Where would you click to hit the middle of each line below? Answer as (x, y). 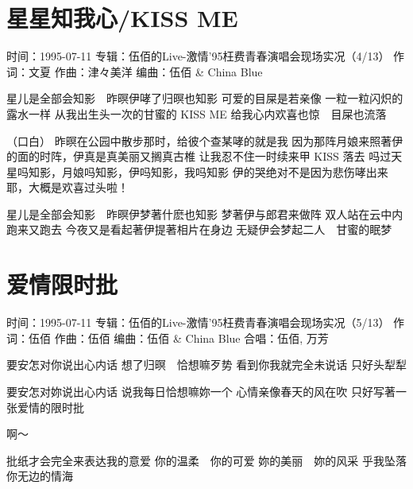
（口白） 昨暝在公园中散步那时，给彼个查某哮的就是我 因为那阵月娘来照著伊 (205, 140)
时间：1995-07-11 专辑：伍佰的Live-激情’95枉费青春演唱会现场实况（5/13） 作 (206, 322)
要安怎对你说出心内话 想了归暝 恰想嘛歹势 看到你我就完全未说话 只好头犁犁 (206, 365)
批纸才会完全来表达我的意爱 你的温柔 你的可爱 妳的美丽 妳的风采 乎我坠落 (206, 460)
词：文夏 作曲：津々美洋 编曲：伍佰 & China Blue (135, 71)
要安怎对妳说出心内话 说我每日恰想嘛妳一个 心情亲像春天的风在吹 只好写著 (201, 391)
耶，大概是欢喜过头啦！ (68, 187)
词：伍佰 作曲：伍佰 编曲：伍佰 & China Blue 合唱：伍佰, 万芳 (168, 338)
